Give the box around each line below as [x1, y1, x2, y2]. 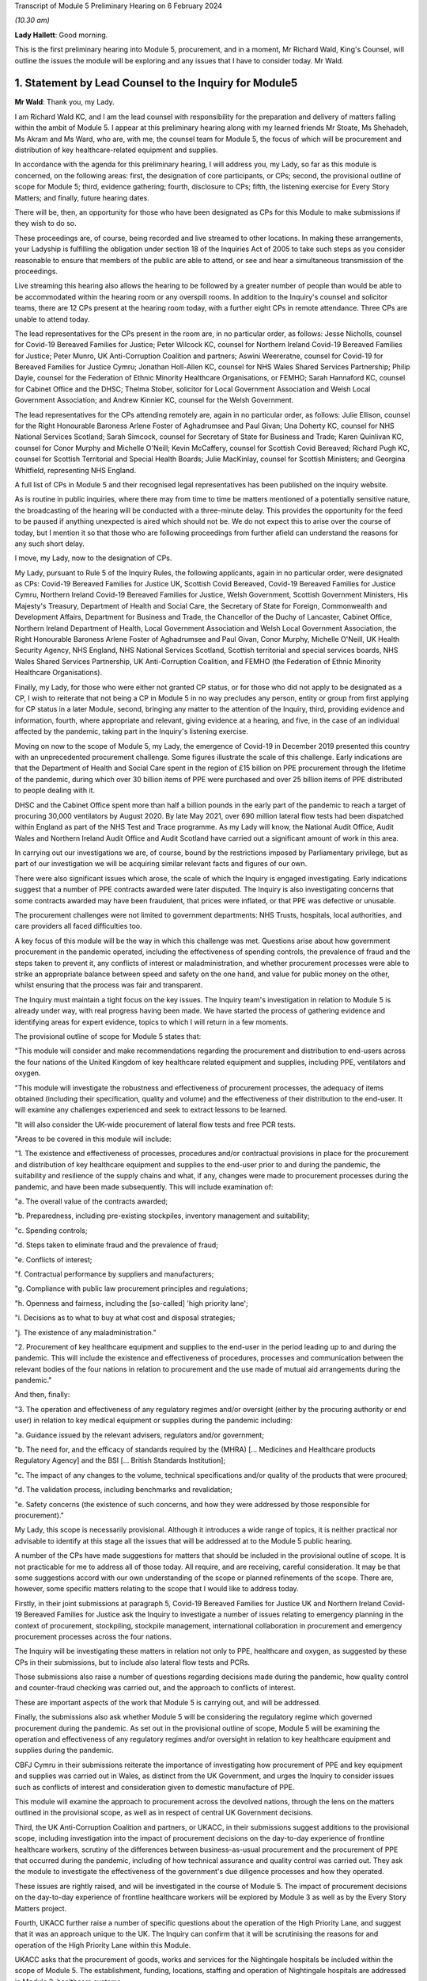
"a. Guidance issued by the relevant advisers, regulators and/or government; [14, 1430, 265, 1440]
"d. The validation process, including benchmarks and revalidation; [14, 1485, 232, 1494]
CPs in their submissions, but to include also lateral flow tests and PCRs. [14, 1657, 251, 1667]
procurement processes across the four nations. [14, 1632, 172, 1641]
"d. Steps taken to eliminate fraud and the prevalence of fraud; [14, 1240, 219, 1250]
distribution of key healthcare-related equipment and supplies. [14, 145, 218, 155]
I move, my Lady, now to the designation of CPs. [14, 553, 172, 563]
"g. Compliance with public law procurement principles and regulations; [14, 1284, 248, 1293]
